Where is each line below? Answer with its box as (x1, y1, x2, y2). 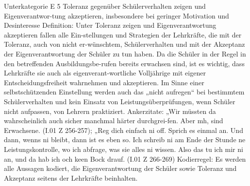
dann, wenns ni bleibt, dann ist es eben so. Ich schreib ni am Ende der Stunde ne (4, 134, 246, 145)
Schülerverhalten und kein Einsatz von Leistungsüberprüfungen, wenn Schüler (4, 96, 235, 106)
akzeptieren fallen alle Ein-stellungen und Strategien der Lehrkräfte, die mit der (4, 29, 242, 39)
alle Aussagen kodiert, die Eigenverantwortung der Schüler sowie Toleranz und (4, 163, 237, 173)
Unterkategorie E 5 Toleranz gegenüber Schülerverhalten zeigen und (4, 1, 206, 11)
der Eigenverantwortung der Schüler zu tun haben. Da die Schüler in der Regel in (4, 48, 246, 58)
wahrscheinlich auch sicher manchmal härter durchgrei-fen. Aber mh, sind (4, 115, 223, 126)
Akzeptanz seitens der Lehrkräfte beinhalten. (4, 172, 138, 183)
